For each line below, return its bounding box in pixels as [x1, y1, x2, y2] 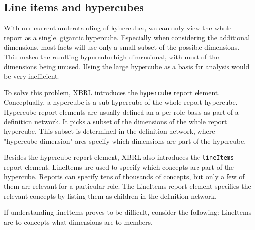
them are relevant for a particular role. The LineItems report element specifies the [4, 181, 251, 191]
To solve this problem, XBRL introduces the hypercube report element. [4, 87, 220, 97]
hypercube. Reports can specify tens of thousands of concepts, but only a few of [4, 171, 245, 181]
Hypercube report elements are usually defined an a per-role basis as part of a [4, 107, 239, 117]
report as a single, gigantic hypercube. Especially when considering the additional [4, 32, 250, 42]
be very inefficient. [4, 71, 59, 81]
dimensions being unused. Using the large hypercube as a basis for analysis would [4, 61, 250, 71]
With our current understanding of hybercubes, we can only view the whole [4, 23, 232, 33]
